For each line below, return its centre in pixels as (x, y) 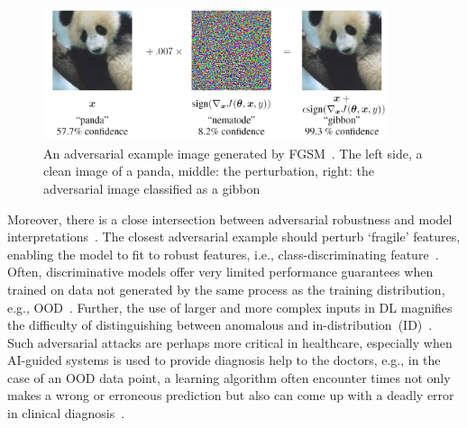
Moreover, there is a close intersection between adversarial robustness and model (230, 219)
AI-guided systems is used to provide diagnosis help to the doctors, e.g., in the (224, 360)
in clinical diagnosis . (66, 413)
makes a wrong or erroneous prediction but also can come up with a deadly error (231, 395)
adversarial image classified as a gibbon (152, 188)
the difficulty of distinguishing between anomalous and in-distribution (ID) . (220, 325)
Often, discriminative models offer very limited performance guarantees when (220, 272)
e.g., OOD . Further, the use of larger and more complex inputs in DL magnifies (230, 307)
